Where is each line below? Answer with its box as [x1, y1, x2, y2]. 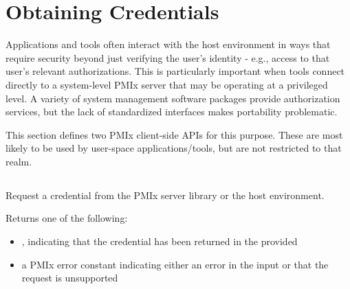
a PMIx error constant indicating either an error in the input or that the [21, 257, 329, 271]
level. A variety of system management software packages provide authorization [6, 91, 340, 105]
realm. [6, 154, 32, 168]
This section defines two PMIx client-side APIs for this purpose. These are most [6, 127, 343, 141]
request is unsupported [21, 270, 118, 285]
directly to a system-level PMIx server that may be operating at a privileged [6, 77, 328, 91]
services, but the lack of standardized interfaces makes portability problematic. [6, 104, 338, 119]
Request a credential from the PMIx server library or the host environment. [6, 187, 325, 202]
